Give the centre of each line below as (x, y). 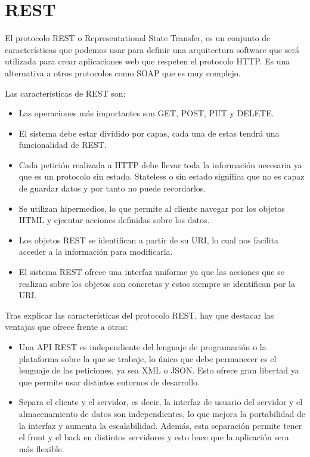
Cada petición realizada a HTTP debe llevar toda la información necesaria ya (160, 164)
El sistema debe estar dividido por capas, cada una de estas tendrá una (149, 133)
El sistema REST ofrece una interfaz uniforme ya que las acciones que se (151, 272)
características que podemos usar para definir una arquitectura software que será (152, 49)
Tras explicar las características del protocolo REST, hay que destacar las (139, 315)
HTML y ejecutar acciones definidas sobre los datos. (114, 220)
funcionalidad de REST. (63, 145)
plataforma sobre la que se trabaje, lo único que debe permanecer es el (148, 358)
